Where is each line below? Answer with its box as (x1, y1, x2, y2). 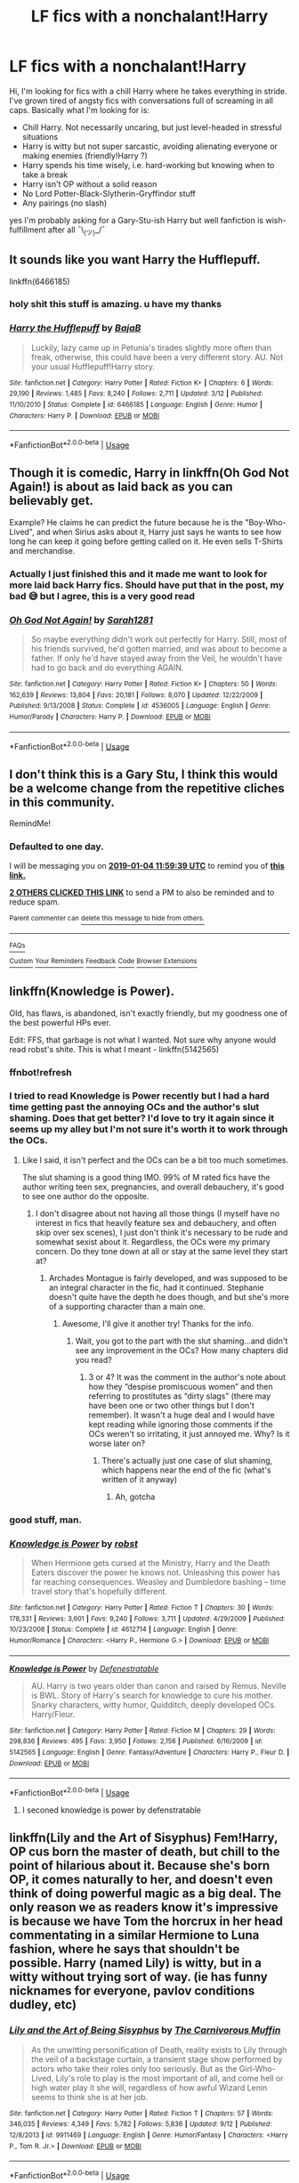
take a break (21, 169, 69, 180)
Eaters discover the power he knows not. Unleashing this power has (30, 1567, 280, 1578)
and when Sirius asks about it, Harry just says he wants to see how (36, 526, 282, 537)
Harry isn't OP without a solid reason (21, 178, 158, 189)
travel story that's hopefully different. (30, 1587, 167, 1597)
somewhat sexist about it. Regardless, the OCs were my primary (35, 1236, 271, 1247)
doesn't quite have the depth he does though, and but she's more (48, 1291, 289, 1302)
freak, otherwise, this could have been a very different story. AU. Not (30, 352, 284, 362)
